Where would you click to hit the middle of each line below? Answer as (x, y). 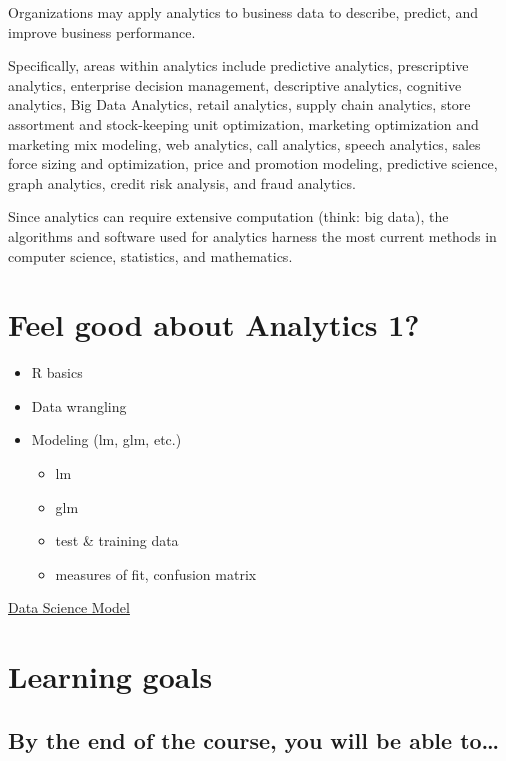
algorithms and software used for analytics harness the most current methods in (252, 235)
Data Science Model (69, 607)
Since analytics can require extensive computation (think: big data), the (228, 216)
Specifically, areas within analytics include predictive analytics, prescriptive (238, 65)
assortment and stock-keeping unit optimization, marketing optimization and (243, 123)
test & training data (117, 540)
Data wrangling (79, 405)
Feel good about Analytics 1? (214, 324)
